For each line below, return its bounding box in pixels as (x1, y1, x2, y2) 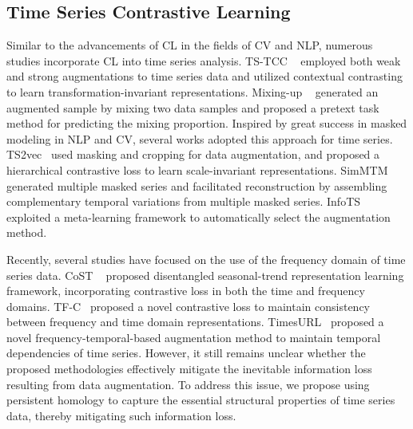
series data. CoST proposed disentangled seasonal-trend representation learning (6, 266, 404, 283)
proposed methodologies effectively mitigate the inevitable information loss (6, 360, 372, 377)
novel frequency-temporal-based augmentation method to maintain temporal (6, 329, 381, 345)
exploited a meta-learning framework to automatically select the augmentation (6, 208, 391, 225)
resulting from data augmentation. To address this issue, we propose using (6, 376, 370, 392)
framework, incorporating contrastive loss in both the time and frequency (6, 282, 365, 299)
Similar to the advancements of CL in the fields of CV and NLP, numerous (6, 37, 373, 53)
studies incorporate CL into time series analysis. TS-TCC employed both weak (6, 52, 401, 69)
